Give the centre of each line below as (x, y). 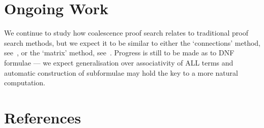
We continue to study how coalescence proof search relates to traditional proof (126, 33)
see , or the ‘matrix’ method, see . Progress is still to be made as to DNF (119, 53)
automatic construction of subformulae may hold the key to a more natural (121, 72)
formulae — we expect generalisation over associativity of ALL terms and (119, 62)
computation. (25, 83)
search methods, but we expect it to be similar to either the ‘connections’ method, (132, 42)
